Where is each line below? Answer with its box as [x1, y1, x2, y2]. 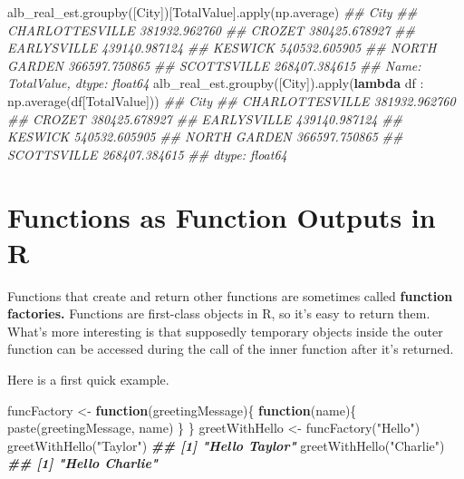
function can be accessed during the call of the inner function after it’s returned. [7, 339, 454, 358]
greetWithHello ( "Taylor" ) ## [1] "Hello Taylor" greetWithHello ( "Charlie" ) [7, 435, 445, 455]
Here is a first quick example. [7, 370, 169, 389]
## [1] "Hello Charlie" [7, 454, 159, 473]
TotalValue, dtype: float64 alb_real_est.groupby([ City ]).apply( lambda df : [7, 73, 424, 93]
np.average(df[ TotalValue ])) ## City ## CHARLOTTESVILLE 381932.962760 [7, 91, 456, 110]
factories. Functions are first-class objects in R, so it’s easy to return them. [7, 304, 430, 323]
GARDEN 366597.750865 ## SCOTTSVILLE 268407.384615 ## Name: [7, 55, 421, 74]
